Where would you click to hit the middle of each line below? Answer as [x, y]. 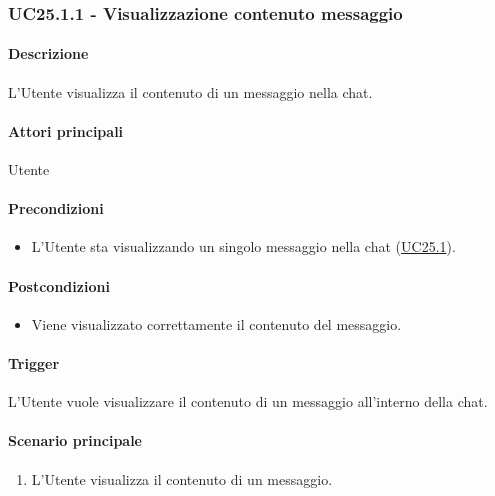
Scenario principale [75, 440]
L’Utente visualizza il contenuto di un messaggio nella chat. [190, 91]
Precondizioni [56, 208]
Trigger [34, 363]
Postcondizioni [59, 285]
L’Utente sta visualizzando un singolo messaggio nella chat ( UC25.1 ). [243, 246]
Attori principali [66, 130]
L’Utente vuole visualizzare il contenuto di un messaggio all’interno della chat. [248, 401]
